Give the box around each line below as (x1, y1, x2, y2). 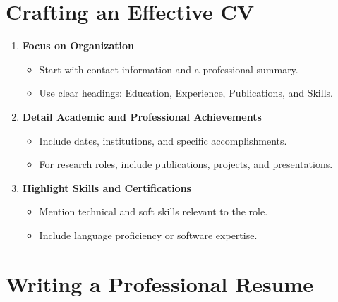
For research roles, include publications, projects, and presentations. (39, 157, 333, 171)
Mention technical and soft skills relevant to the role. (39, 204, 268, 219)
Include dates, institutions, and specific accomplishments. (39, 133, 287, 147)
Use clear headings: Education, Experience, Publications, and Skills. (39, 85, 333, 100)
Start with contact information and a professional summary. (39, 61, 298, 76)
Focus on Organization (22, 38, 134, 53)
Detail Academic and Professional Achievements (22, 109, 262, 123)
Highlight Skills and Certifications (22, 180, 191, 195)
